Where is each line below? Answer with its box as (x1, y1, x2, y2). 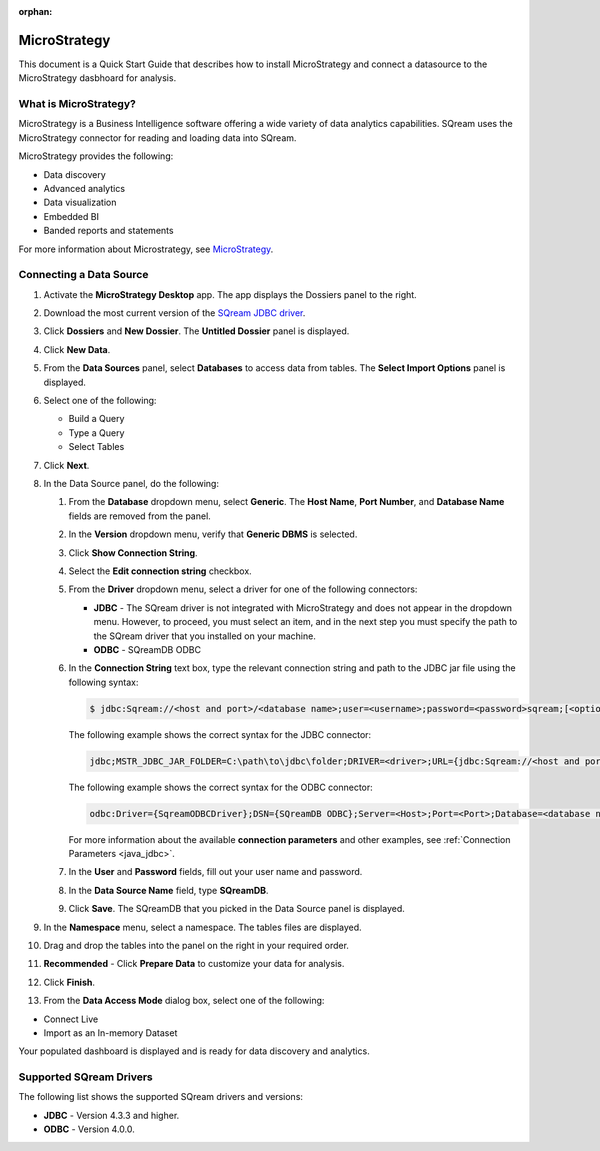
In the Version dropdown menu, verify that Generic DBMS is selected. (68, 528, 358, 540)
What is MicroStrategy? (18, 97, 137, 111)
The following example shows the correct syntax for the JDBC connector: (68, 728, 372, 740)
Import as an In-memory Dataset (43, 1026, 178, 1039)
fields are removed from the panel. (68, 510, 212, 522)
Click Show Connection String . (68, 546, 199, 559)
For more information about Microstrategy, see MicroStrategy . (18, 243, 274, 255)
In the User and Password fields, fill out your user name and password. (68, 866, 363, 878)
